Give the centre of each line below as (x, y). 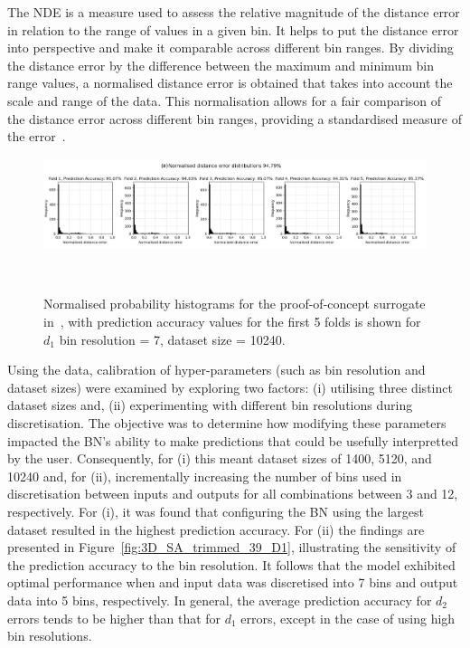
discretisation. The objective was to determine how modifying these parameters (227, 422)
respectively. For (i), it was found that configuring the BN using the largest (216, 511)
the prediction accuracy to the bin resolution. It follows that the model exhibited (231, 564)
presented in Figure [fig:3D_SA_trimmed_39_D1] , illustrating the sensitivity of (232, 547)
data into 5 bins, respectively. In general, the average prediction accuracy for (220, 600)
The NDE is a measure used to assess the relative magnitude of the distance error (234, 12)
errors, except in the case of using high (348, 618)
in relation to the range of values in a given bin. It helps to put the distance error (233, 29)
